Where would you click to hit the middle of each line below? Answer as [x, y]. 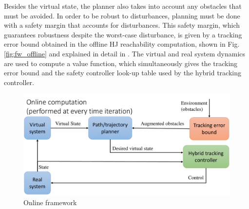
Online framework [50, 202]
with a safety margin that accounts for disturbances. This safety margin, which [122, 25]
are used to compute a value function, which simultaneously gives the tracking [121, 63]
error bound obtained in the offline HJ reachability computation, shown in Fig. [122, 44]
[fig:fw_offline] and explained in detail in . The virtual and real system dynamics [125, 53]
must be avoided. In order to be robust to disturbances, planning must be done [122, 15]
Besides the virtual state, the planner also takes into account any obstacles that [123, 6]
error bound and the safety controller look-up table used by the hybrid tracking [123, 73]
